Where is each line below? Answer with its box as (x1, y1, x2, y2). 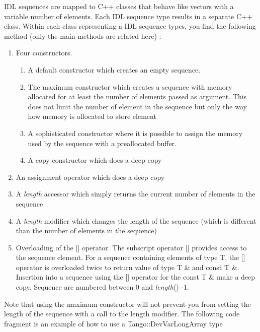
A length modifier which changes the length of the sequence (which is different (16, 215, 256, 226)
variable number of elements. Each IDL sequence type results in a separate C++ (4, 11, 252, 21)
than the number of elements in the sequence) (16, 225, 157, 236)
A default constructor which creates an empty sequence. (28, 64, 201, 75)
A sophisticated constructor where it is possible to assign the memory (28, 127, 243, 138)
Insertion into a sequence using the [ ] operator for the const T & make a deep (16, 272, 255, 282)
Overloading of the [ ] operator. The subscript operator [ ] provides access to (16, 242, 247, 252)
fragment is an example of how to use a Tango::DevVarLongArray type (4, 318, 223, 328)
